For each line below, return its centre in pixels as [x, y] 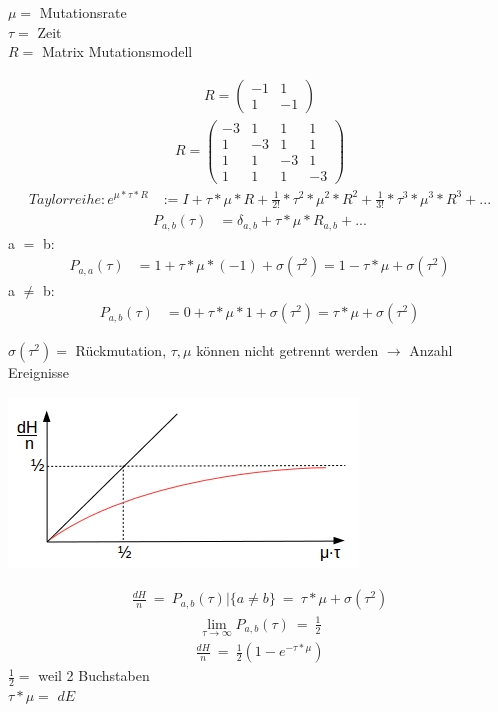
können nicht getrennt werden [287, 350]
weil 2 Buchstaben [94, 675]
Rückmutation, [121, 350]
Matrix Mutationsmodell [117, 51]
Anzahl [431, 350]
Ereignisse [39, 372]
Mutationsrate [83, 12]
